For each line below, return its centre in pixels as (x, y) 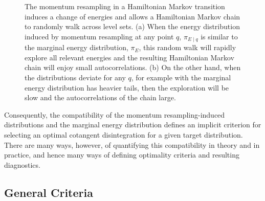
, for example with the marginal (181, 77)
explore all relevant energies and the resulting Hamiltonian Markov (129, 57)
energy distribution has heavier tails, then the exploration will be (127, 87)
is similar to (219, 36)
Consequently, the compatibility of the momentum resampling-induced (115, 114)
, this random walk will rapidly (187, 47)
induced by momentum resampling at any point (99, 36)
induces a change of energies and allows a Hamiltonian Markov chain (132, 16)
